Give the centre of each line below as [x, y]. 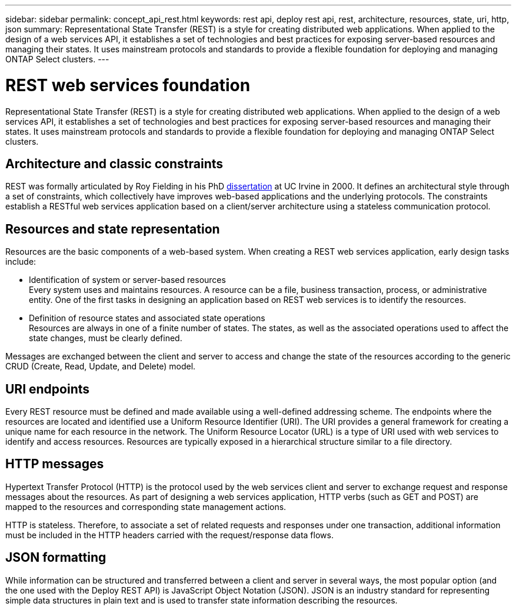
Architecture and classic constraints [114, 164]
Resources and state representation [113, 229]
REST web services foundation [128, 85]
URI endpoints [48, 389]
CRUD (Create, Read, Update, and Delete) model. [101, 366]
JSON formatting [56, 558]
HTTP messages [55, 464]
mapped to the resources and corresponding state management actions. [146, 506]
